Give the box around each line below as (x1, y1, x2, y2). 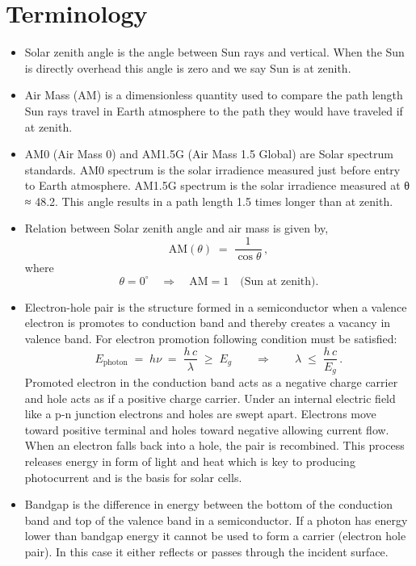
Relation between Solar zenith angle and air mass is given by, (24, 220, 329, 237)
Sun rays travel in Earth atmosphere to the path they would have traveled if (24, 102, 403, 119)
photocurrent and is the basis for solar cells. (24, 468, 242, 485)
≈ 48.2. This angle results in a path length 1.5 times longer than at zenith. (24, 192, 393, 209)
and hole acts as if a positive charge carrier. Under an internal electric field (24, 389, 396, 406)
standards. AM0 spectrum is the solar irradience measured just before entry (24, 161, 401, 178)
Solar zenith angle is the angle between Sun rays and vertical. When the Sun (24, 44, 405, 61)
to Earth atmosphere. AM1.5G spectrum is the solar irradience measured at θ (24, 177, 410, 194)
